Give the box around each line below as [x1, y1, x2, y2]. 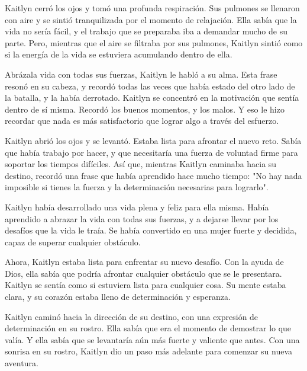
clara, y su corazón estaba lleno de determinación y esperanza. [5, 290, 231, 303]
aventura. [5, 357, 38, 369]
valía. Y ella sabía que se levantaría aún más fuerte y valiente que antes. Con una [5, 333, 300, 346]
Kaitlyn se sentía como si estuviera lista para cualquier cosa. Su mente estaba [5, 279, 286, 291]
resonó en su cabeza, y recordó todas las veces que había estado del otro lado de [5, 79, 295, 92]
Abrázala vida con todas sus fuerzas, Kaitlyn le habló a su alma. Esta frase [5, 68, 277, 80]
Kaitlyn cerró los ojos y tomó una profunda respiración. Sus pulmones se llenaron [5, 2, 300, 14]
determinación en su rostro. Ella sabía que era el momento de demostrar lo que [5, 322, 292, 334]
